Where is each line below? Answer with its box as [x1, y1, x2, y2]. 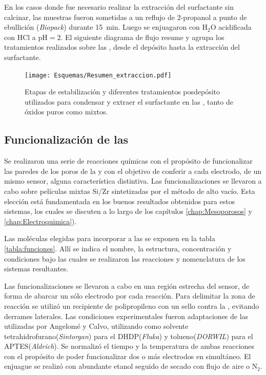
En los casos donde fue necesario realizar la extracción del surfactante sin [4, 2, 234, 12]
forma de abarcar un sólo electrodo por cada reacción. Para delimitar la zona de [4, 290, 255, 301]
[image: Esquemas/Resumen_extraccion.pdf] [25, 71, 172, 79]
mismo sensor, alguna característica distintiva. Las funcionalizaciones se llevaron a [4, 175, 262, 186]
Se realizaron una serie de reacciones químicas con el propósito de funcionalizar [4, 155, 253, 166]
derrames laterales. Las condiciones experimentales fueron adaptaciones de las [4, 310, 249, 321]
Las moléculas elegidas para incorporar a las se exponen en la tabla [4, 233, 215, 244]
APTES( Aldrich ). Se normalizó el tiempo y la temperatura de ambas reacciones [4, 341, 255, 351]
